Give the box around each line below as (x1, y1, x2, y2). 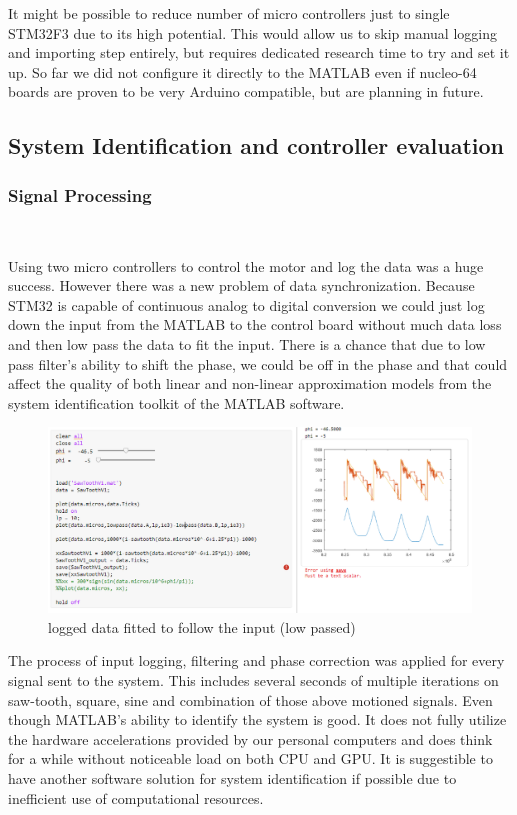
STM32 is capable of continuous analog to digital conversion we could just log (8, 294, 485, 315)
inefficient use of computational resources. (8, 787, 264, 808)
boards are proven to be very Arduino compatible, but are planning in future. (8, 81, 484, 102)
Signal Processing (8, 182, 152, 207)
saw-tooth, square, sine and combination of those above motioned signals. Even (8, 689, 493, 710)
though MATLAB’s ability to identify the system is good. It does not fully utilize (8, 709, 507, 730)
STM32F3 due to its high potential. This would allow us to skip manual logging (8, 22, 497, 43)
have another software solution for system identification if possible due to (8, 767, 457, 788)
